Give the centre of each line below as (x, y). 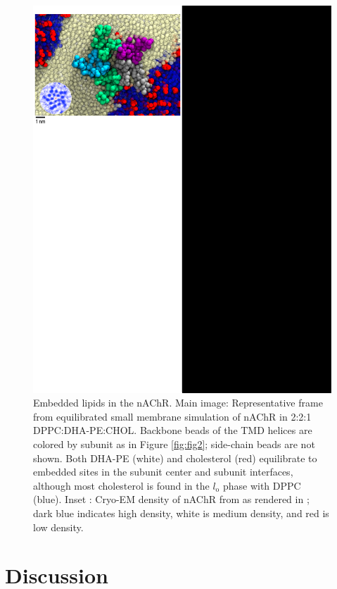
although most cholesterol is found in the (121, 485)
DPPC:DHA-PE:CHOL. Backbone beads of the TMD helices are (173, 430)
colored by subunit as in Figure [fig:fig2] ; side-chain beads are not (174, 444)
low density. (58, 527)
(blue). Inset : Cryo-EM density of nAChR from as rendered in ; (171, 499)
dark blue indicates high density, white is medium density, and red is (181, 513)
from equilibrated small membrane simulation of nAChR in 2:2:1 (172, 416)
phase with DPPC (262, 485)
